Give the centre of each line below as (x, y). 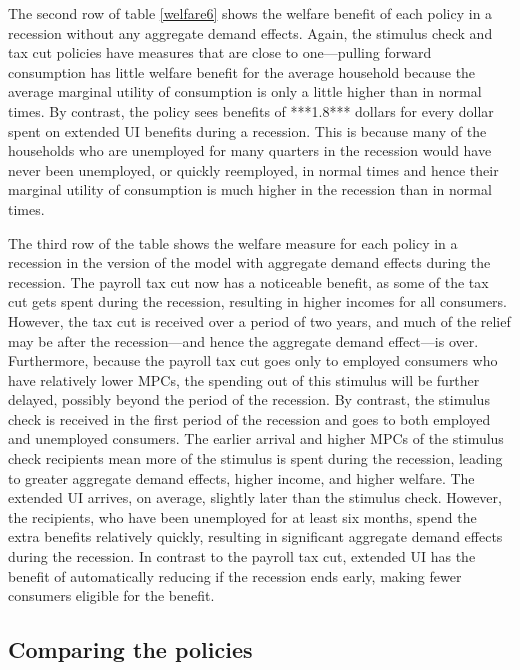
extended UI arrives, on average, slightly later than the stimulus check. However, (255, 497)
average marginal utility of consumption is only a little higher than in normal (245, 91)
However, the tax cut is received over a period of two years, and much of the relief (259, 320)
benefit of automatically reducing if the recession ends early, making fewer (235, 575)
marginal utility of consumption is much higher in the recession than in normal (250, 189)
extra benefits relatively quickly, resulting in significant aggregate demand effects (255, 536)
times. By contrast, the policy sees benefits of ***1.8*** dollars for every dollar (251, 110)
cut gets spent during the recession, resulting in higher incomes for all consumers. (257, 301)
